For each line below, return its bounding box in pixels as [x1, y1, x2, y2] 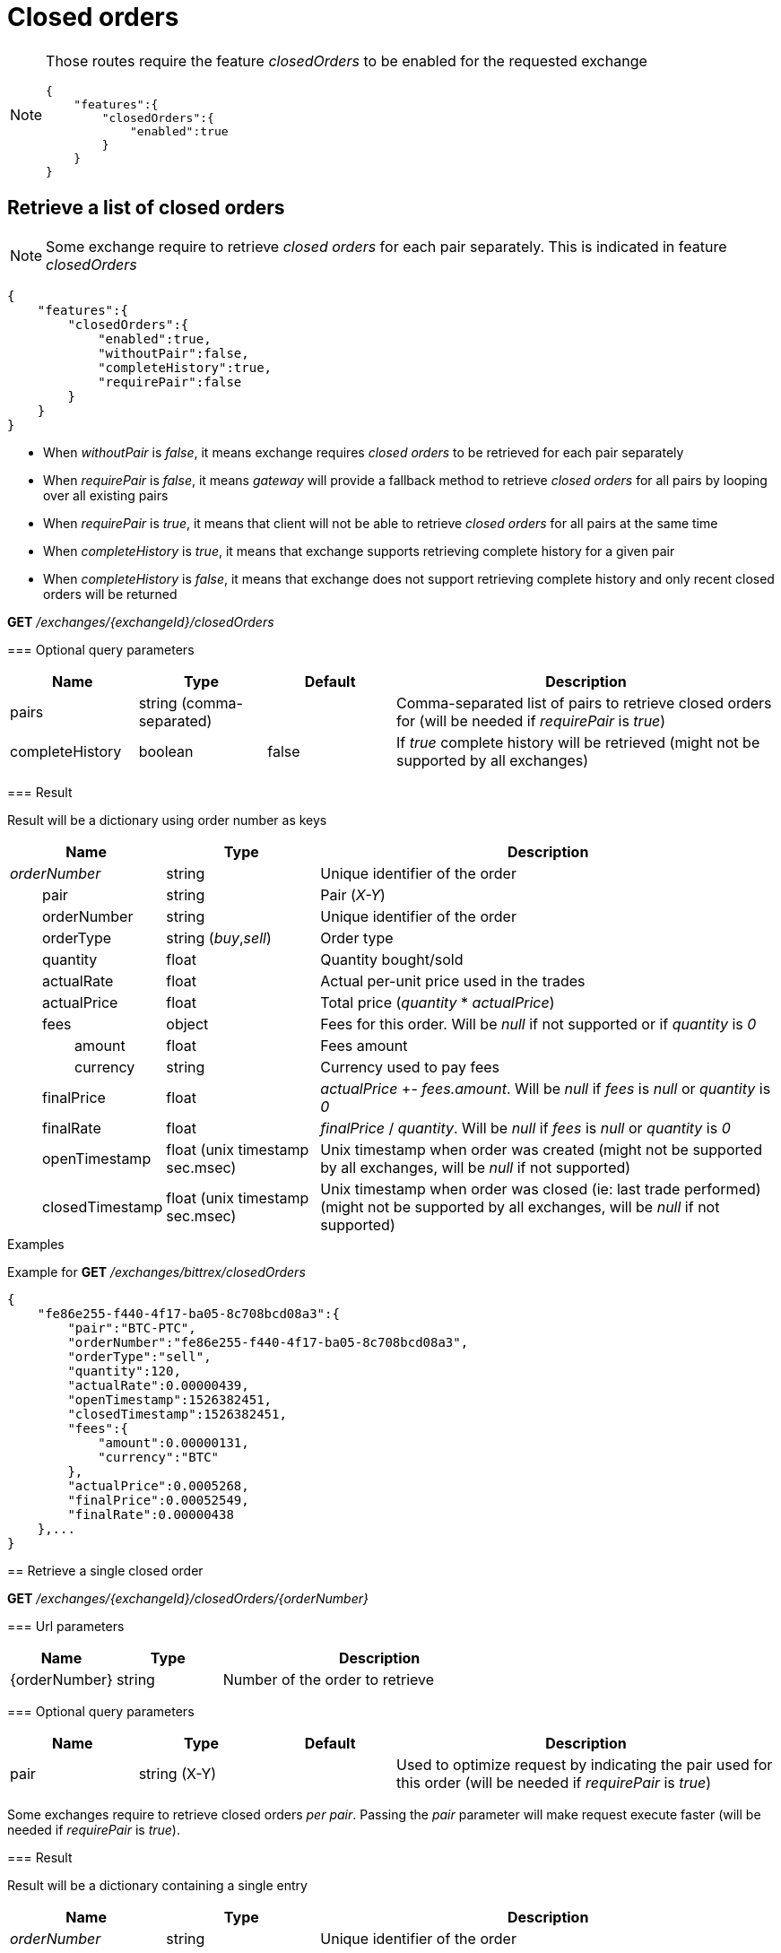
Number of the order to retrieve [222, 1670, 435, 1688]
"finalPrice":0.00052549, [67, 1492, 249, 1507]
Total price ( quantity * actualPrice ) [320, 993, 555, 1011]
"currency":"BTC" [98, 1449, 220, 1464]
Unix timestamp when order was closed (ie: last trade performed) [320, 1179, 761, 1198]
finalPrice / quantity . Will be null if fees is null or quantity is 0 [320, 1118, 731, 1137]
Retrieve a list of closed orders [7, 196, 285, 220]
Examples [7, 1236, 65, 1252]
